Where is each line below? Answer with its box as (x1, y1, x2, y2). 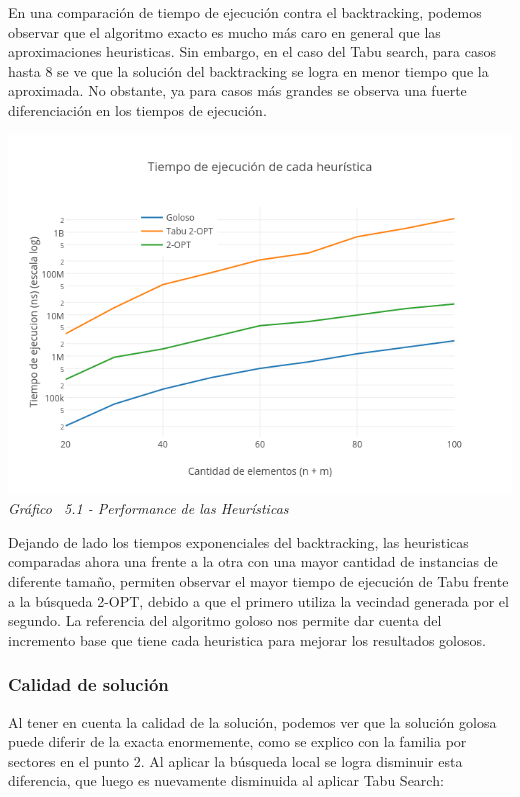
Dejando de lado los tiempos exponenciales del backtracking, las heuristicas (8, 531, 469, 552)
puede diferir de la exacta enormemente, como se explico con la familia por (8, 731, 467, 752)
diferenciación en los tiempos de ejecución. (8, 99, 267, 120)
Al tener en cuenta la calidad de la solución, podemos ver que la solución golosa (8, 711, 497, 732)
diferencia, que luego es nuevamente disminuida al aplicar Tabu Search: (8, 770, 444, 791)
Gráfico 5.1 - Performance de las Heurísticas (8, 498, 289, 519)
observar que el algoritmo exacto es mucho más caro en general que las (8, 21, 441, 42)
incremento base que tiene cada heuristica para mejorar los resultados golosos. (8, 629, 486, 650)
